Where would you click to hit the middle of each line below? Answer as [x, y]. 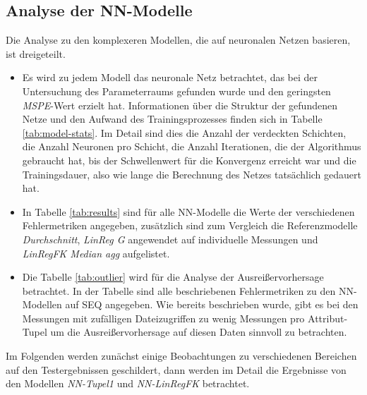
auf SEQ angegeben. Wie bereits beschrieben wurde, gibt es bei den [212, 304]
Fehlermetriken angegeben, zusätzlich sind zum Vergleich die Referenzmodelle [190, 225]
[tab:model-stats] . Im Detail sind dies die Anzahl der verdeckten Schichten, [184, 132]
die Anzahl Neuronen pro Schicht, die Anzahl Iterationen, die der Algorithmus [192, 146]
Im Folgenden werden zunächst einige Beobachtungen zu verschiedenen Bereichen [181, 356]
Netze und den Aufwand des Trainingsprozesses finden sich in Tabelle [172, 119]
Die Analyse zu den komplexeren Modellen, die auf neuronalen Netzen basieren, [178, 40]
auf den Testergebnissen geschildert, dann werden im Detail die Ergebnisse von [176, 369]
